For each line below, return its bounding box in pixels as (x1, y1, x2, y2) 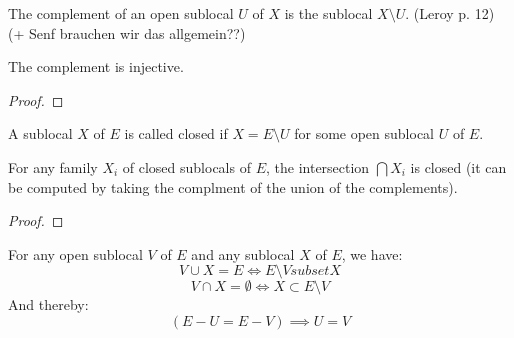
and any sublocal (191, 243, 295, 264)
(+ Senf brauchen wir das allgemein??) (8, 22, 246, 43)
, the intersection (265, 156, 370, 177)
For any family (8, 156, 98, 177)
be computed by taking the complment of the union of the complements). (8, 176, 458, 197)
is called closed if (124, 123, 228, 144)
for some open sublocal (294, 123, 435, 144)
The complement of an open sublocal (8, 3, 234, 23)
